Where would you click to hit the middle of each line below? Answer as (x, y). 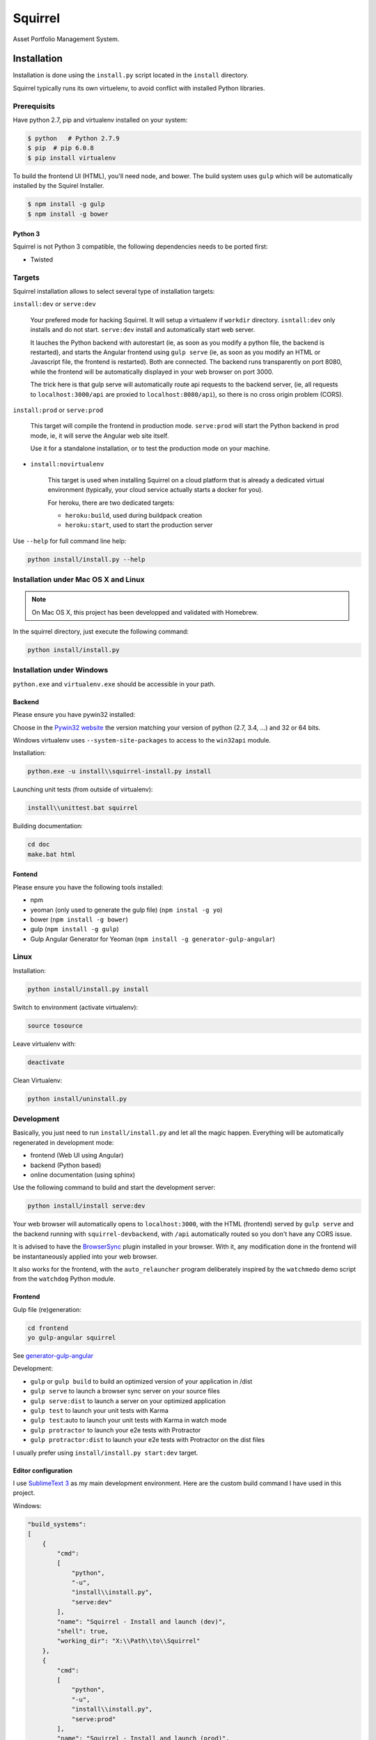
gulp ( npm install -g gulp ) (75, 929)
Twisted (42, 259)
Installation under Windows (61, 670)
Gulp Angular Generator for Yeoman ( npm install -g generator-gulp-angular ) (152, 939)
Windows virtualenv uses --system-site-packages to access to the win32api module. (142, 741)
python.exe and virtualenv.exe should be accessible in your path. (114, 684)
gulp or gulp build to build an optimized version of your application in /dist (141, 1381)
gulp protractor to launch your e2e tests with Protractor (116, 1430)
